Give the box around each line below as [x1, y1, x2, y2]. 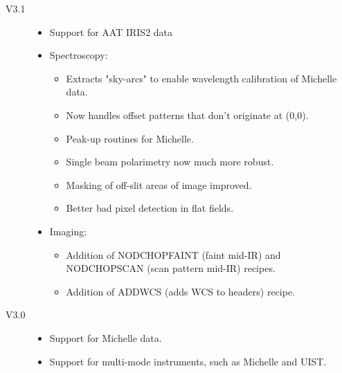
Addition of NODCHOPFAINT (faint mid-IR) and [66, 247, 281, 262]
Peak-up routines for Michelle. [66, 131, 194, 145]
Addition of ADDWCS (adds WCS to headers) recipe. [66, 284, 296, 298]
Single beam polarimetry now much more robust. [66, 154, 274, 169]
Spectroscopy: [49, 48, 108, 62]
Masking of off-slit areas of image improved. [66, 177, 252, 192]
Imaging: [49, 224, 87, 238]
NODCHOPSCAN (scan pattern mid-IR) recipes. [66, 261, 276, 275]
